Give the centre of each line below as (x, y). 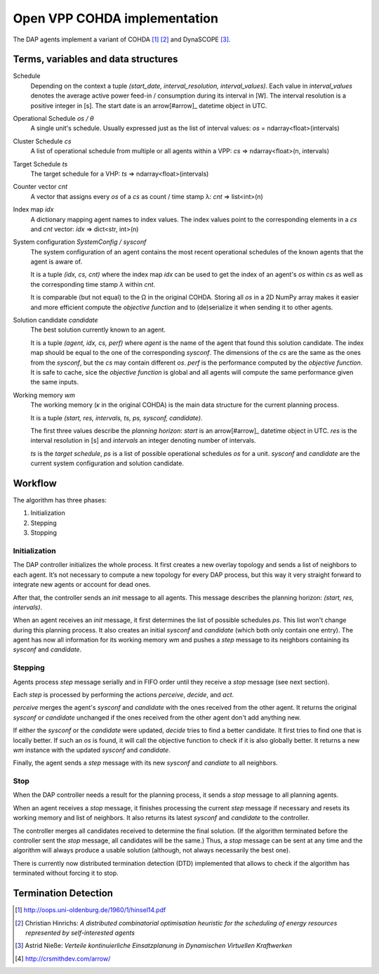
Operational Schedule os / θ (53, 119)
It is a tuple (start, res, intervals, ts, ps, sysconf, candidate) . (117, 417)
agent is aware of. (56, 262)
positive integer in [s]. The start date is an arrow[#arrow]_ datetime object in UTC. (149, 105)
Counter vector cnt (40, 187)
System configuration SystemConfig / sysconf (80, 242)
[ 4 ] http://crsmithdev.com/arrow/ (63, 959)
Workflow (35, 483)
